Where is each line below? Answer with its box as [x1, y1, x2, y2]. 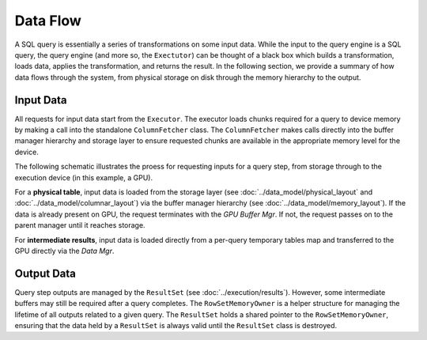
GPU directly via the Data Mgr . [14, 246, 115, 255]
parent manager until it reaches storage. [14, 221, 145, 230]
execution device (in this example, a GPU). [14, 172, 153, 182]
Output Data [14, 266, 77, 280]
